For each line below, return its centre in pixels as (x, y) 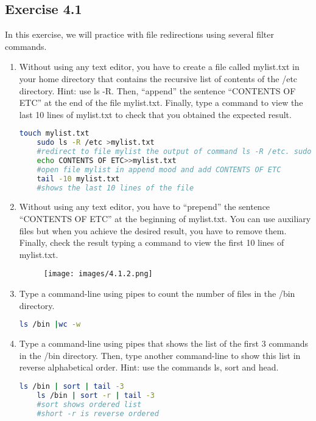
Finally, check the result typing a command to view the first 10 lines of (152, 242)
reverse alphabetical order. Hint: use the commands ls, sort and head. (149, 367)
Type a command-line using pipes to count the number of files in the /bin (157, 294)
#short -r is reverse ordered (98, 413)
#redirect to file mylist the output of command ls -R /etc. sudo (174, 152)
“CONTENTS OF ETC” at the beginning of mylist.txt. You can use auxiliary (165, 219)
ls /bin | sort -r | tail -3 (96, 395)
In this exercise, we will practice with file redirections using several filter (139, 34)
